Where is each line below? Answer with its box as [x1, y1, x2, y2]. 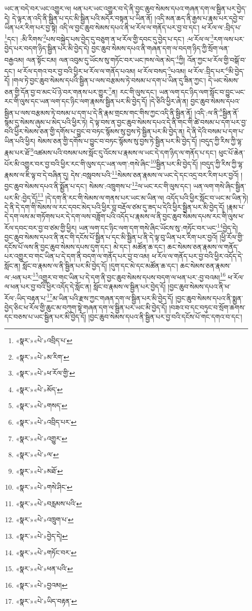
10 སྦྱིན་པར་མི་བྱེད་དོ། [150, 157, 198, 168]
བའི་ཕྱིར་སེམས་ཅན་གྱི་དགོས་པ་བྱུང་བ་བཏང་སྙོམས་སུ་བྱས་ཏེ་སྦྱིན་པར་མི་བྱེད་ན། [4, 126, 185, 136]
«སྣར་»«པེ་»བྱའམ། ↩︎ [15, 579, 68, 590]
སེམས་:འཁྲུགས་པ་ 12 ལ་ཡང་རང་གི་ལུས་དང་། [89, 180, 191, 191]
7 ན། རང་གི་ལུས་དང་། [108, 85, 157, 97]
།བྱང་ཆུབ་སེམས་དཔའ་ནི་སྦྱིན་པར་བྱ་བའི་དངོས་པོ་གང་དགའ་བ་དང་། [88, 312, 242, 322]
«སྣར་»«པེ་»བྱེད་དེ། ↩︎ [15, 531, 68, 541]
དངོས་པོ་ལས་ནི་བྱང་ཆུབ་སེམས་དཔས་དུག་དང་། [4, 241, 111, 251]
